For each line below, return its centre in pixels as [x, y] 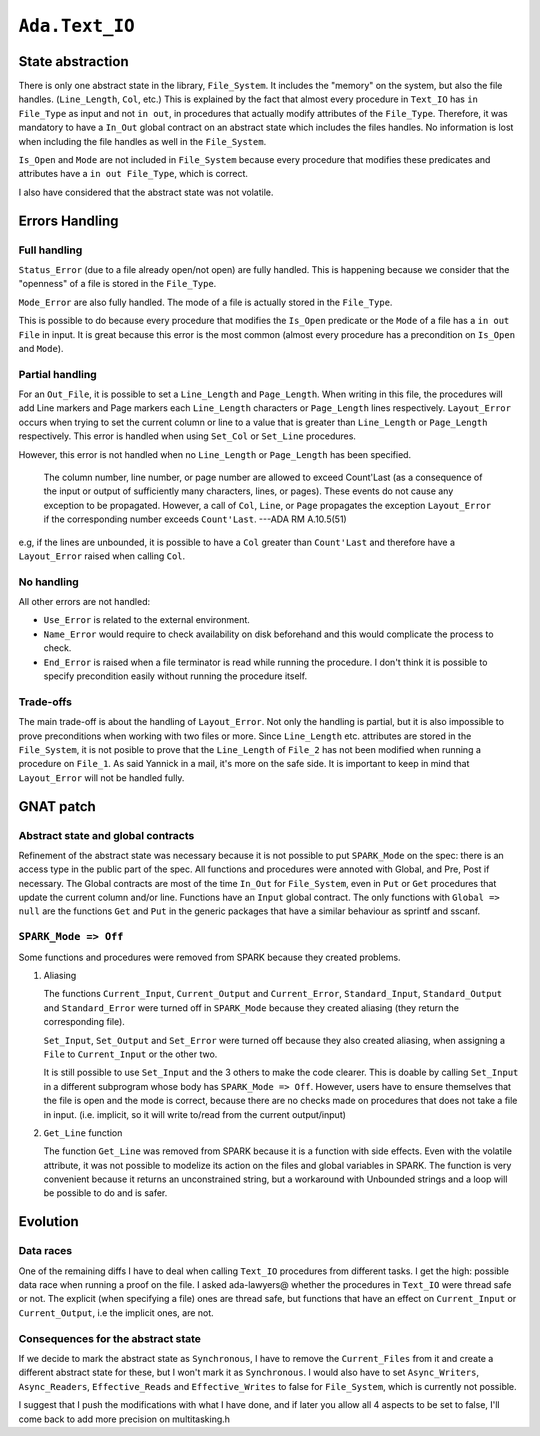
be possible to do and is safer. [105, 1193]
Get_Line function [83, 1132]
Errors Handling [68, 220]
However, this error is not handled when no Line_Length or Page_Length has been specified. [215, 454]
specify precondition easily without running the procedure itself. [175, 676]
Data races [45, 1251]
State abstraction [73, 61]
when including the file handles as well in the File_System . [142, 141]
